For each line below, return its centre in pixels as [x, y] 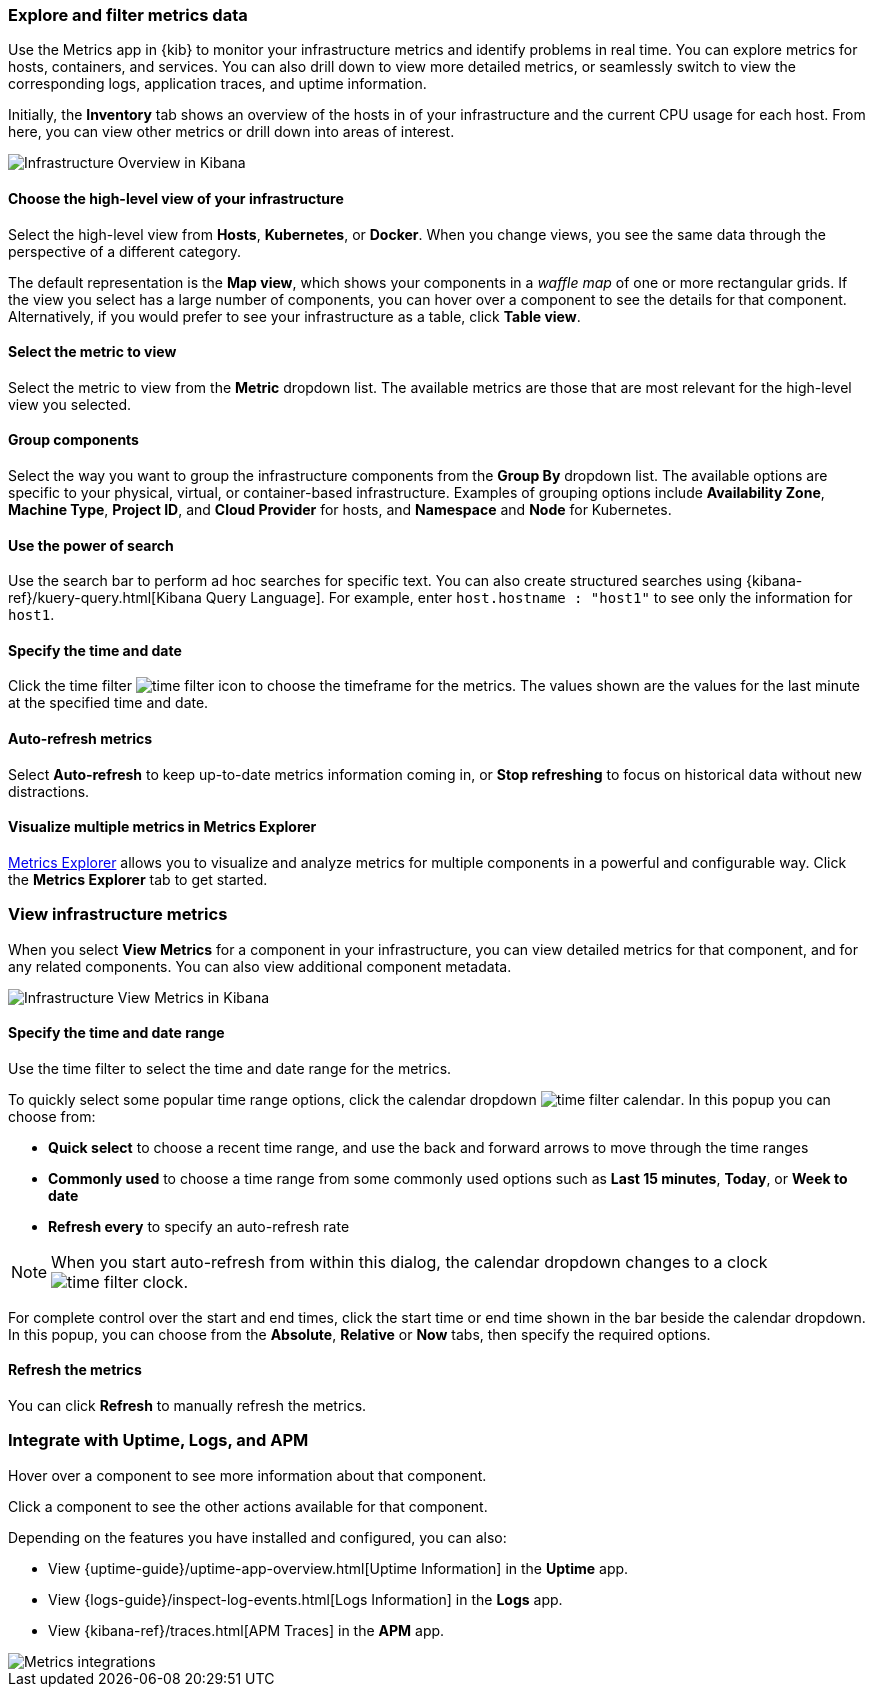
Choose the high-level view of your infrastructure [176, 198]
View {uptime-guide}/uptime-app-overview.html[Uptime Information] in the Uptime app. [338, 1568]
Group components [73, 440]
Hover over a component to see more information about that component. [247, 1475]
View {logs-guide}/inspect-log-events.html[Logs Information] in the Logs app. [305, 1599]
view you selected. [70, 404]
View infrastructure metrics [118, 914]
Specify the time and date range [116, 1033]
